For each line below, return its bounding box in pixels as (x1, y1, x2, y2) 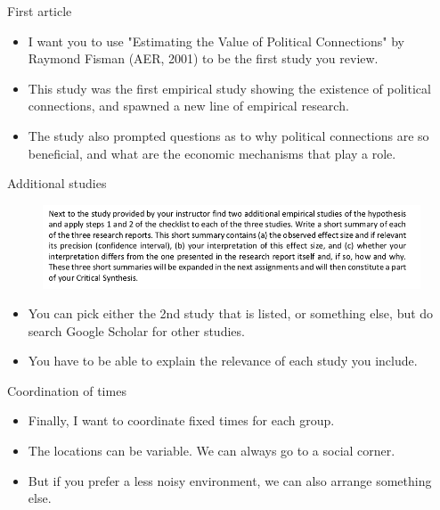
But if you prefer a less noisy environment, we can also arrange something (28, 471, 432, 489)
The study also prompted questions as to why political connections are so (28, 126, 429, 144)
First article (7, 2, 72, 20)
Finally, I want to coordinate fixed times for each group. (28, 411, 335, 430)
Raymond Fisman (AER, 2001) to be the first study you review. (28, 49, 379, 68)
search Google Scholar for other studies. (28, 321, 245, 340)
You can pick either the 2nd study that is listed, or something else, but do (28, 304, 434, 323)
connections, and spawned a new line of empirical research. (28, 96, 349, 115)
